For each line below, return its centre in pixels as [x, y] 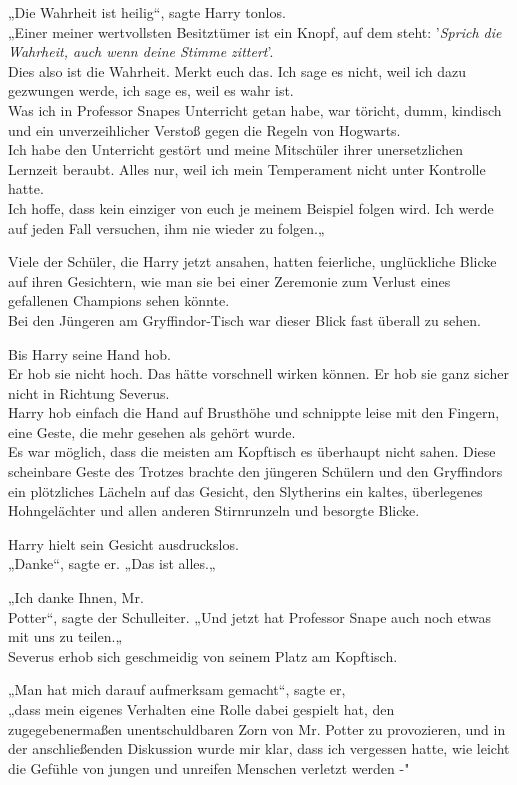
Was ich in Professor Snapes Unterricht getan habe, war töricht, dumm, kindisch [255, 109]
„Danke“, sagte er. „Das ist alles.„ [112, 563]
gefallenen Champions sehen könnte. [119, 300]
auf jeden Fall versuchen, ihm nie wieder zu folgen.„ [166, 227]
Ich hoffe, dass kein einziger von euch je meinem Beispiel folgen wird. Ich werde [251, 207]
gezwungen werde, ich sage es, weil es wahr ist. [151, 90]
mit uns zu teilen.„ [65, 636]
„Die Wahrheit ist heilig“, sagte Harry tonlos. [147, 12]
